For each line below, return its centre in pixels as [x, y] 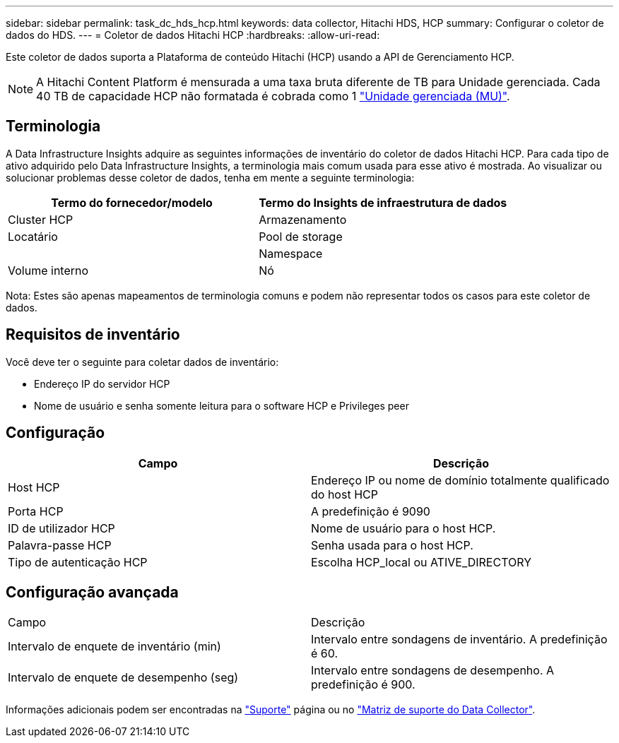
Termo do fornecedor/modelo [132, 202]
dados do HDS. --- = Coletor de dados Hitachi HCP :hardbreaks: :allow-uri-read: [193, 35]
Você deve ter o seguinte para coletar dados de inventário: [142, 362]
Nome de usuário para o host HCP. [403, 528]
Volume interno [48, 270]
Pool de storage [301, 236]
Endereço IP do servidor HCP [102, 384]
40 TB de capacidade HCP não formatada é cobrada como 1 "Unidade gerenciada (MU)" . [273, 96]
